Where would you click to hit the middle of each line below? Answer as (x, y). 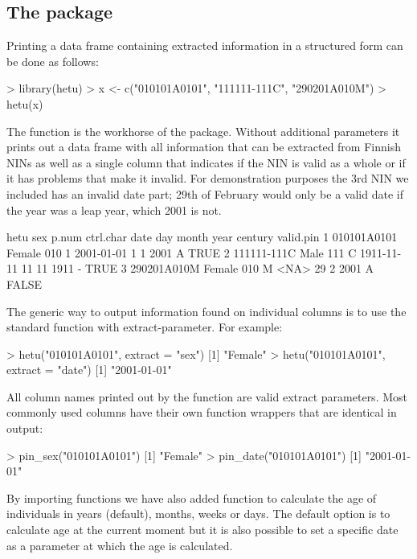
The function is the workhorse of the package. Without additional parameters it (203, 131)
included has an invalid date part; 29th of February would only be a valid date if (205, 193)
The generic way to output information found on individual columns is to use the (206, 311)
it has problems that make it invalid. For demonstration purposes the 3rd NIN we (208, 178)
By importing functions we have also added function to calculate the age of (192, 497)
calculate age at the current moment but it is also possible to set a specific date (202, 530)
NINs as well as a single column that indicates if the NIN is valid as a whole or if (206, 162)
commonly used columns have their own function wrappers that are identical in (202, 412)
